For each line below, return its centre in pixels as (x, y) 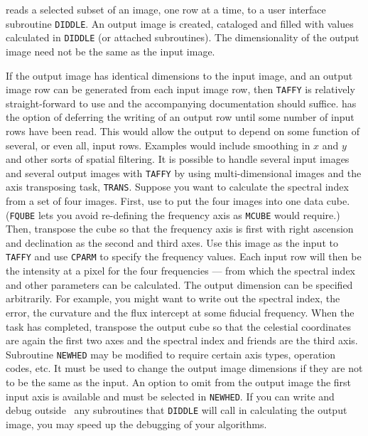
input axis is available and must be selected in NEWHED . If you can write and (170, 396)
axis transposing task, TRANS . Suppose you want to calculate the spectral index (177, 187)
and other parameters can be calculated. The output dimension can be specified (179, 284)
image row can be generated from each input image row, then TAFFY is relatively (180, 89)
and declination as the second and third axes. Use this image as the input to (172, 242)
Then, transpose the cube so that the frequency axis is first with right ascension (180, 229)
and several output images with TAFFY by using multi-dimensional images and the (184, 172)
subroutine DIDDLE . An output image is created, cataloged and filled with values (180, 23)
